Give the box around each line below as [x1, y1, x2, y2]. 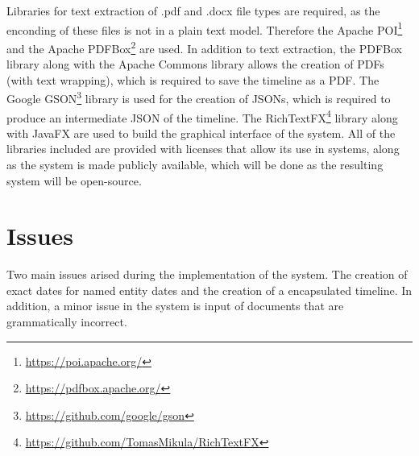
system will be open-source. [6, 172, 142, 189]
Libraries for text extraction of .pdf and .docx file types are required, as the [6, 2, 380, 19]
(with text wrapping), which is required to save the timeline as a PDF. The [6, 71, 380, 88]
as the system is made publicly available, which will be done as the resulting [6, 155, 384, 172]
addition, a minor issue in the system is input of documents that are [6, 297, 344, 314]
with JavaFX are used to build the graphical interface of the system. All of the [6, 124, 396, 141]
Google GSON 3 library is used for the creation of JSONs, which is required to [6, 88, 391, 106]
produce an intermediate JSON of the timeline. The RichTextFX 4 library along [6, 106, 398, 126]
